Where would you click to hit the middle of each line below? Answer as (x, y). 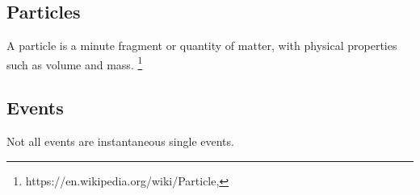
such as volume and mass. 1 (75, 63)
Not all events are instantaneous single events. (120, 141)
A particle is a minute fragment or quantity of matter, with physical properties (202, 46)
